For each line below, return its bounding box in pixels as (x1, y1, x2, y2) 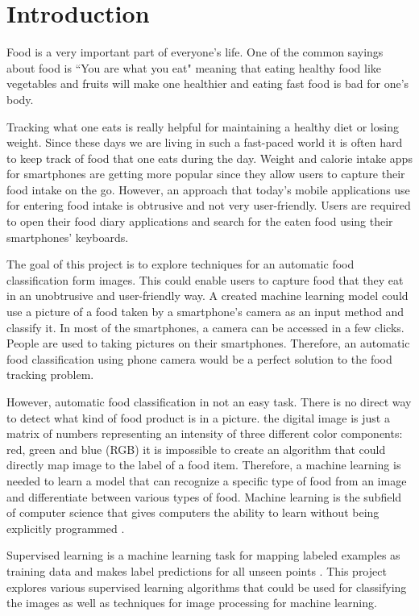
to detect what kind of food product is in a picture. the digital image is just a (6, 409, 390, 426)
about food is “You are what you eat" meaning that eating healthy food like (6, 59, 382, 76)
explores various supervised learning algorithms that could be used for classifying (6, 578, 407, 595)
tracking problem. (6, 366, 94, 383)
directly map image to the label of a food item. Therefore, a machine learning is (6, 456, 401, 473)
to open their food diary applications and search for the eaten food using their (6, 213, 393, 230)
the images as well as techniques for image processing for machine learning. (6, 594, 377, 611)
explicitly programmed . (6, 519, 125, 536)
